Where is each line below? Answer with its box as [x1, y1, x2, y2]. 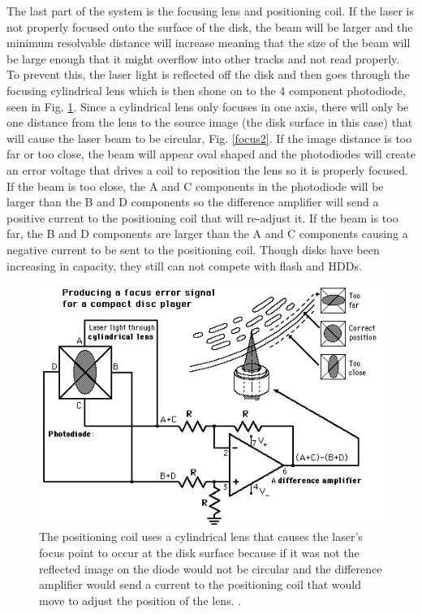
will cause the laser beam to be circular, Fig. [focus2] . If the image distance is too [6, 129, 412, 146]
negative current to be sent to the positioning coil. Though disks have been [6, 240, 380, 257]
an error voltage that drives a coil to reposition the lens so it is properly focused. [6, 161, 409, 178]
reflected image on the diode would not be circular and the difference [39, 560, 382, 577]
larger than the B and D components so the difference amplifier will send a [6, 193, 379, 210]
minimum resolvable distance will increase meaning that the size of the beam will [6, 34, 411, 51]
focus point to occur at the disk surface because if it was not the [39, 543, 360, 560]
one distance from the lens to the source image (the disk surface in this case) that [6, 114, 413, 131]
